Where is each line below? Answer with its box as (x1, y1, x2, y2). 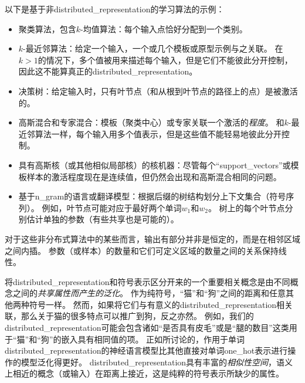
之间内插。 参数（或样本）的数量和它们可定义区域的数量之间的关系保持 (5, 244, 279, 256)
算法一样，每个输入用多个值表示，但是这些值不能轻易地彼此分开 (35, 127, 282, 140)
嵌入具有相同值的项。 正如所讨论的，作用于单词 (61, 333, 245, 345)
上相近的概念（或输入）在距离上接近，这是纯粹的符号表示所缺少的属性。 (5, 367, 284, 379)
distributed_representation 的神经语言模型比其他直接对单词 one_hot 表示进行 (5, 344, 288, 357)
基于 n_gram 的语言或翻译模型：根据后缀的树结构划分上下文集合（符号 (18, 190, 286, 202)
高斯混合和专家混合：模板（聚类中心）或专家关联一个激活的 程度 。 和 (18, 116, 284, 128)
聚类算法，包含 (18, 22, 76, 35)
